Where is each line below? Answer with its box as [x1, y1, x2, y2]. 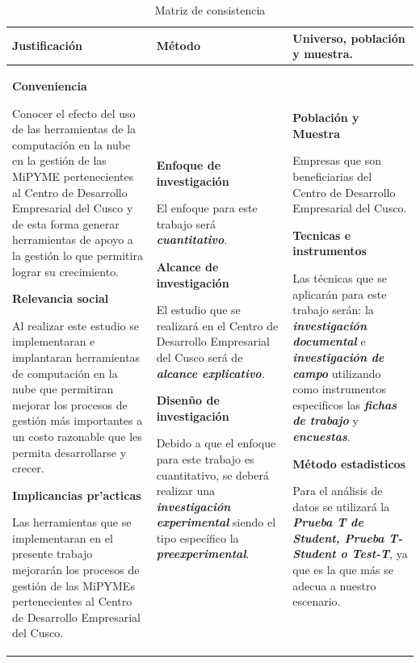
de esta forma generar [12, 215, 120, 232]
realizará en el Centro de [156, 317, 279, 334]
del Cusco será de [156, 348, 243, 365]
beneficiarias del [292, 168, 372, 184]
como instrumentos [292, 380, 386, 397]
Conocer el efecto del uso [12, 104, 136, 121]
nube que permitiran [12, 380, 114, 397]
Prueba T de [292, 514, 363, 531]
